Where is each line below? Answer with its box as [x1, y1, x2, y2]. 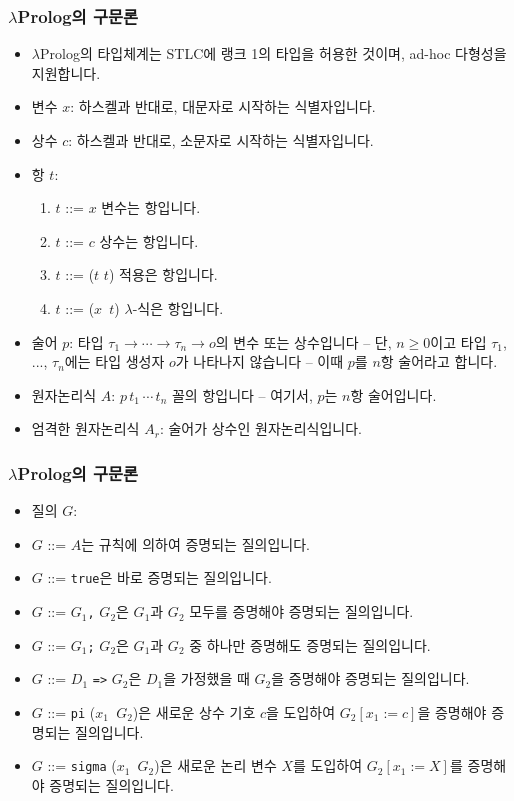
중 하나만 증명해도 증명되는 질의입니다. [189, 634, 431, 655]
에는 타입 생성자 [64, 351, 165, 372]
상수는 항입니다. [99, 230, 199, 251]
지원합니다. [31, 62, 101, 83]
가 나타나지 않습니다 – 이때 [175, 351, 344, 372]
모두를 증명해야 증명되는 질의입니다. [189, 601, 414, 622]
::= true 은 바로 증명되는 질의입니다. [47, 567, 272, 588]
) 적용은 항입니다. [108, 264, 218, 285]
